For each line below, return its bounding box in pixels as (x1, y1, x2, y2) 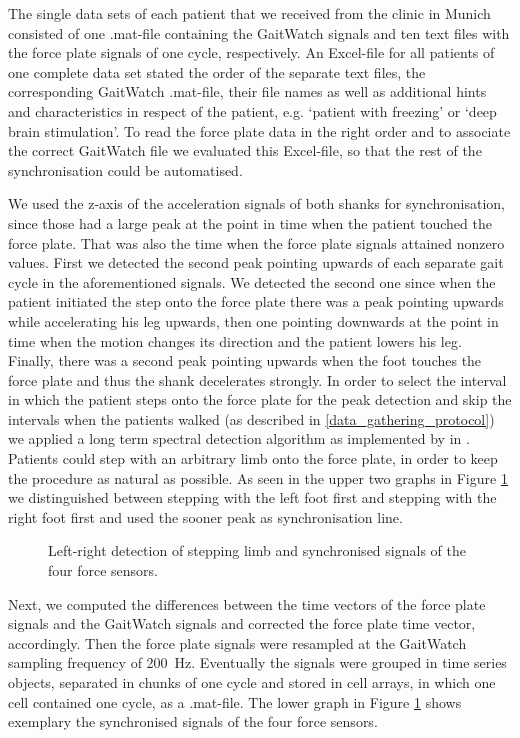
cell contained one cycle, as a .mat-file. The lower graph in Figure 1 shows (8, 691, 462, 712)
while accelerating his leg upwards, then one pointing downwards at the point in (8, 310, 499, 331)
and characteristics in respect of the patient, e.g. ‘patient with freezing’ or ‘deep (8, 100, 497, 121)
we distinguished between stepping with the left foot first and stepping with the (8, 487, 497, 508)
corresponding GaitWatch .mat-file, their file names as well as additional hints (8, 81, 487, 102)
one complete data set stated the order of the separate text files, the (8, 61, 426, 82)
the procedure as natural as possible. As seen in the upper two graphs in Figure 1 (8, 467, 508, 488)
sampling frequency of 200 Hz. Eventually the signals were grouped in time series (8, 652, 507, 673)
